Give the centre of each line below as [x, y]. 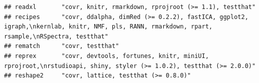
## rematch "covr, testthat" [62, 46]
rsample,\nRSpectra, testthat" [56, 36]
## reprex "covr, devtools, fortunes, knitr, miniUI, [107, 56]
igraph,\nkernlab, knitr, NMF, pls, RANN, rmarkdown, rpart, [108, 27]
